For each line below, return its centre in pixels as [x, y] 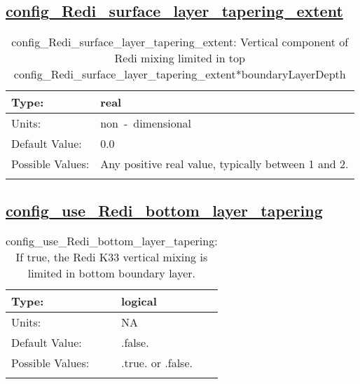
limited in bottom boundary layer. [111, 273]
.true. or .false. [157, 363]
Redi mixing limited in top [180, 58]
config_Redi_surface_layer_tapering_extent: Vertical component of [180, 42]
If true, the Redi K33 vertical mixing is [112, 257]
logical [139, 301]
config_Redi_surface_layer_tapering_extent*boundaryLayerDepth [180, 74]
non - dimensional [146, 123]
